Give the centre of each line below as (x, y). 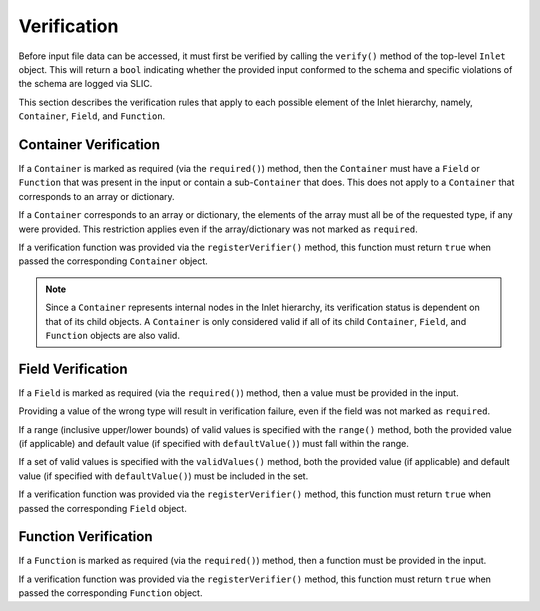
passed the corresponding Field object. (102, 508)
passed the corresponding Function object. (110, 593)
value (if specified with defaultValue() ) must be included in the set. (163, 476)
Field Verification (73, 368)
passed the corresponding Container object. (113, 261)
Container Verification (89, 144)
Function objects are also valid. (112, 335)
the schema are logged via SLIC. (85, 84)
